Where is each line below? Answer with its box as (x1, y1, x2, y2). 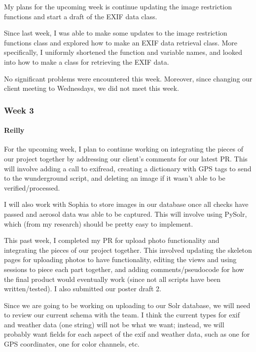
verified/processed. (4, 182, 60, 193)
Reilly (4, 125, 25, 135)
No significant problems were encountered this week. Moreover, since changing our (4, 73, 253, 83)
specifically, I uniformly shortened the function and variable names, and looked (4, 47, 243, 57)
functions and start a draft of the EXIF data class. (4, 11, 157, 21)
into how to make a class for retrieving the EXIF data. (4, 56, 169, 67)
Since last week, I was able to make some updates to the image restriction (4, 28, 227, 38)
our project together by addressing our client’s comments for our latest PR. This (4, 153, 248, 163)
